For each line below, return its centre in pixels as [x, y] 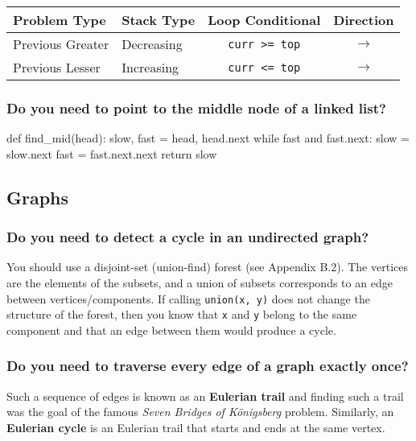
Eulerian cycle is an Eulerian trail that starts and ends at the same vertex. [196, 427]
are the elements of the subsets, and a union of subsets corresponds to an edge [200, 282]
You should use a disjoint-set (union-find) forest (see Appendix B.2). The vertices [207, 267]
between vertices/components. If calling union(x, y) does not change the [188, 298]
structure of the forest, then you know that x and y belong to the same [182, 314]
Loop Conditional [264, 20]
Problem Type [60, 20]
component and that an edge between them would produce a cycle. [171, 330]
